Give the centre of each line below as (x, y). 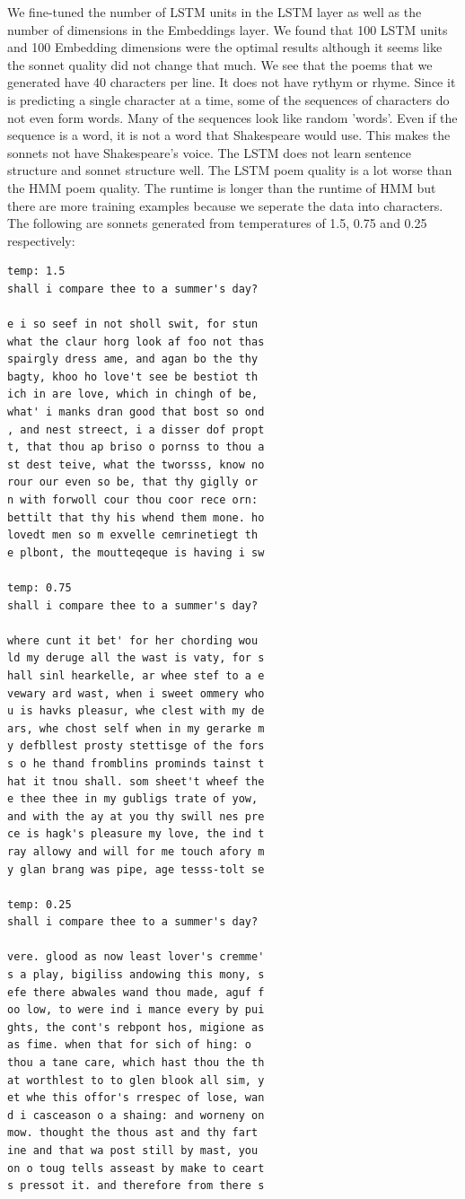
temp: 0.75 (39, 588)
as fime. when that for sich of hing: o (130, 1045)
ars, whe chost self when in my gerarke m (136, 728)
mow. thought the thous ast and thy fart (133, 1133)
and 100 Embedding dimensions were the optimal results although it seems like (225, 47)
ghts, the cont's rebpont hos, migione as (136, 1027)
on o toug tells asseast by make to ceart (136, 1168)
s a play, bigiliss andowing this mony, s (136, 975)
